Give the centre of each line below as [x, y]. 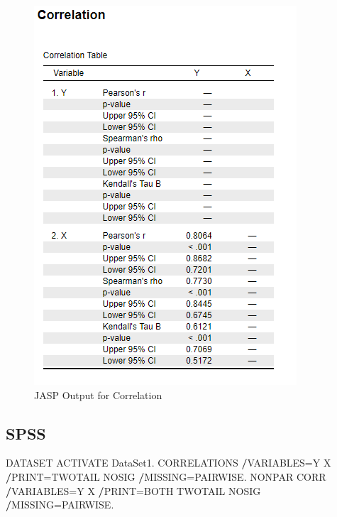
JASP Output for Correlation [98, 394]
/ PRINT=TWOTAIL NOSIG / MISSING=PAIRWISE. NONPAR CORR [166, 476]
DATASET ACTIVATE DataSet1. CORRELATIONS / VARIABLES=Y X [168, 463]
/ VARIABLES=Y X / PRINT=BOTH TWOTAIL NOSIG [133, 490]
